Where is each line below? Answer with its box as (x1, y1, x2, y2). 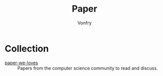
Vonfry (77, 20, 92, 26)
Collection (5, 43, 49, 54)
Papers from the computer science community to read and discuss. (17, 65, 158, 71)
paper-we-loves (5, 59, 38, 66)
